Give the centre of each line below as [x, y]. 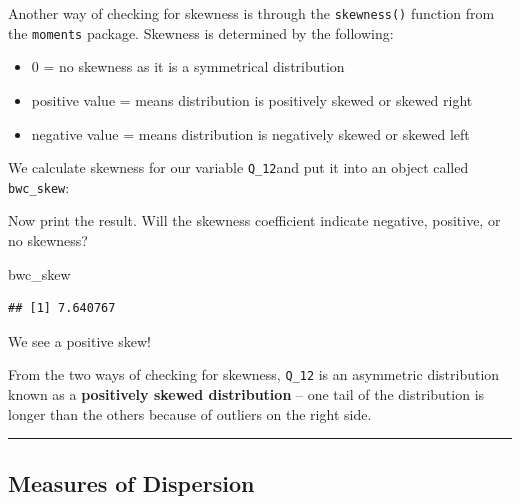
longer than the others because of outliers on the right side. [190, 413]
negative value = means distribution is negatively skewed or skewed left [250, 133]
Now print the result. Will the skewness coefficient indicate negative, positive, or [254, 220]
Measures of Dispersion [131, 482]
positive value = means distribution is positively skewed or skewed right [252, 99]
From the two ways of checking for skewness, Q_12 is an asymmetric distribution [254, 374]
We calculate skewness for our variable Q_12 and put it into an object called [238, 167]
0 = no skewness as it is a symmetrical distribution [188, 66]
